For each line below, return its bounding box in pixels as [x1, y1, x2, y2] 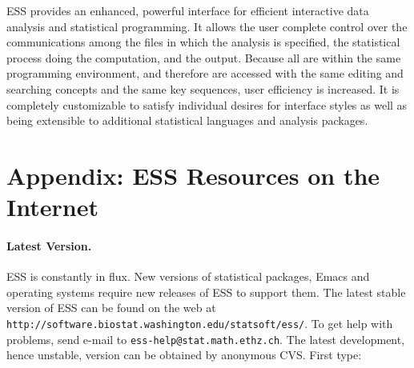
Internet [6, 190, 98, 223]
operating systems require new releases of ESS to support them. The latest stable [6, 283, 406, 300]
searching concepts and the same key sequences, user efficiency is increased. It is [6, 80, 400, 97]
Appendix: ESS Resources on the [6, 158, 380, 191]
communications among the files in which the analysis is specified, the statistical [6, 34, 400, 50]
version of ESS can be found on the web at [6, 299, 216, 316]
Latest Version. [6, 237, 92, 254]
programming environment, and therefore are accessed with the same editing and [6, 65, 404, 82]
